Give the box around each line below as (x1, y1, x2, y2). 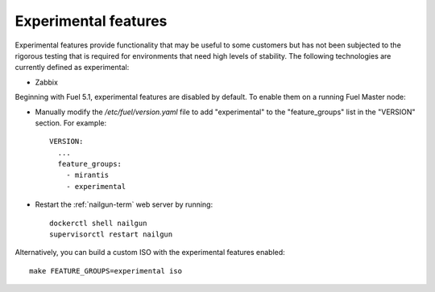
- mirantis (65, 171, 110, 180)
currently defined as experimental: (14, 63, 130, 72)
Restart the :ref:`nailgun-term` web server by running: (35, 199, 213, 209)
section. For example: (35, 117, 107, 128)
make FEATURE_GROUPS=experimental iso (29, 266, 183, 275)
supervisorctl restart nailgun (49, 230, 173, 239)
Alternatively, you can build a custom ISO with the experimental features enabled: (14, 248, 285, 257)
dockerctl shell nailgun (49, 218, 147, 228)
